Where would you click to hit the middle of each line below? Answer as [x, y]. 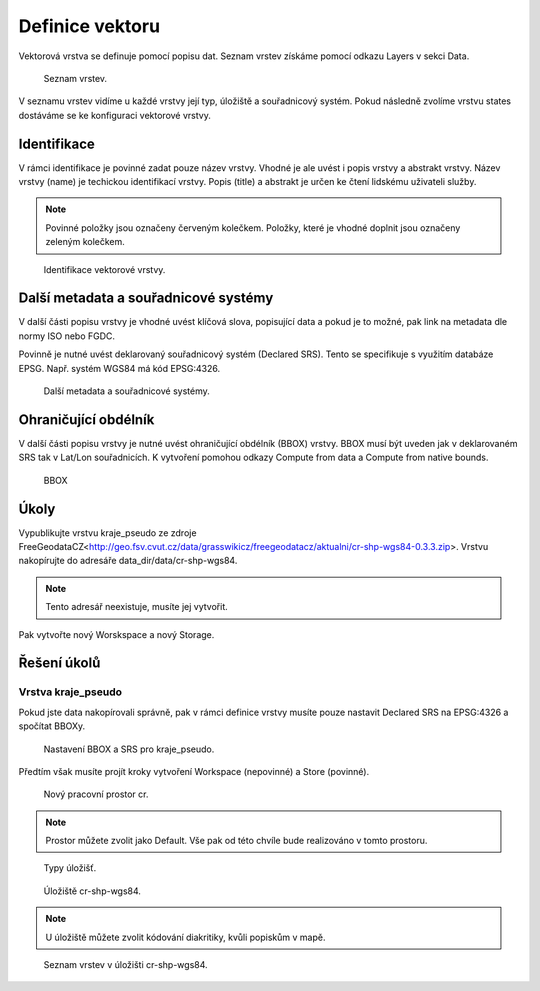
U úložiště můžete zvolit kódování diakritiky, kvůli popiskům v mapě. [185, 937]
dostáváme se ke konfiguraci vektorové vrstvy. [115, 115]
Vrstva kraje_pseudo [70, 692]
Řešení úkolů [59, 663]
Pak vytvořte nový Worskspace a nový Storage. [116, 634]
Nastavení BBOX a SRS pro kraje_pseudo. [129, 749]
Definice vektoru [89, 26]
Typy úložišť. [70, 868]
